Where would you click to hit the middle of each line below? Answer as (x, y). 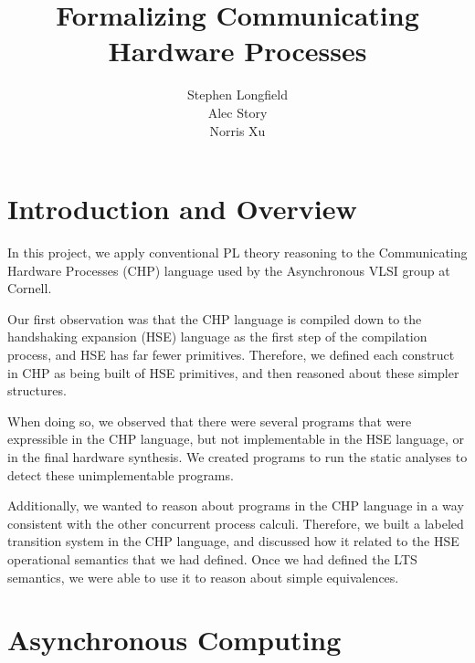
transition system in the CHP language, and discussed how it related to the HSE (233, 541)
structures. (37, 390)
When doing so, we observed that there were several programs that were (210, 421)
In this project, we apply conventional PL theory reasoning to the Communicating (237, 253)
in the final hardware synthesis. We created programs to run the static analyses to (237, 456)
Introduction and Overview (182, 209)
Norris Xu (237, 130)
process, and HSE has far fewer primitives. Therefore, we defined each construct (231, 354)
